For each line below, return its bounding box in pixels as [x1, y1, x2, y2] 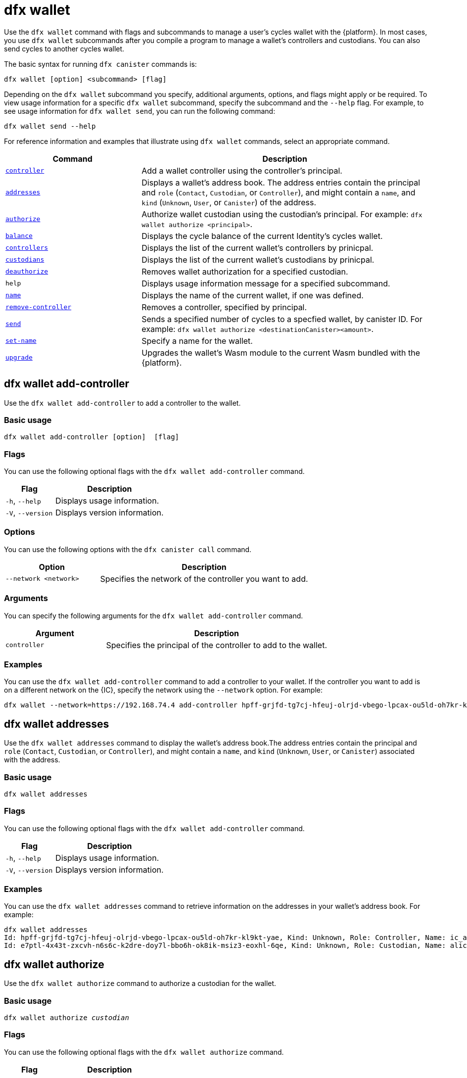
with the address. [4, 755, 60, 764]
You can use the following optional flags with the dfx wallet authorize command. [4, 1047, 284, 1056]
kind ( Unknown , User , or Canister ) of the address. [141, 197, 317, 207]
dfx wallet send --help [4, 122, 96, 130]
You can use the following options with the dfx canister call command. [4, 545, 252, 554]
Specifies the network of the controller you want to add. [100, 573, 308, 584]
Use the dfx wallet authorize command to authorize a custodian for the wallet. [4, 979, 277, 988]
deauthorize [5, 268, 48, 276]
